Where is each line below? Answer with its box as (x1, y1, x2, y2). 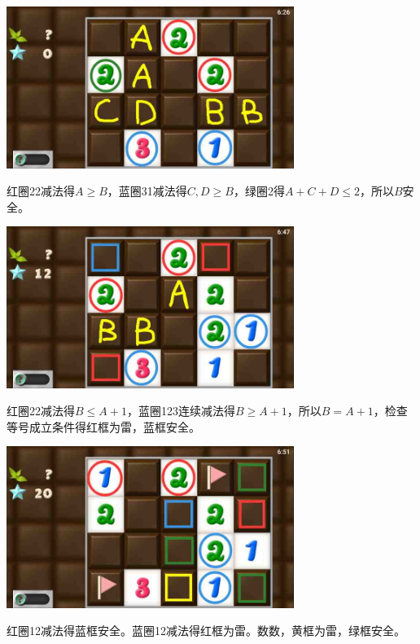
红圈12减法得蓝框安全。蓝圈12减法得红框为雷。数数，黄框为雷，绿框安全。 (7, 622, 405, 639)
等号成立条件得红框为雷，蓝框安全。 (7, 418, 200, 435)
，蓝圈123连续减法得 (126, 402, 235, 419)
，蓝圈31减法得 (107, 182, 187, 199)
